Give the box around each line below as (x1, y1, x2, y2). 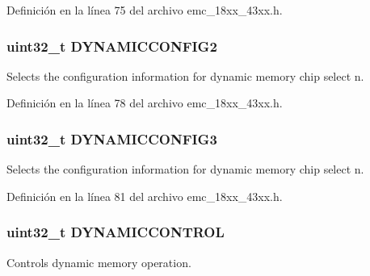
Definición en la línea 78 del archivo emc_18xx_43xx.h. (6, 94, 283, 111)
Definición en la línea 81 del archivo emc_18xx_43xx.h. (6, 187, 283, 204)
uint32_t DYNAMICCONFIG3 (6, 128, 217, 148)
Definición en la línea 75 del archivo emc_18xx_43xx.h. (6, 2, 283, 18)
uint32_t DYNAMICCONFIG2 (6, 36, 217, 56)
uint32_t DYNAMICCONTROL (6, 222, 225, 242)
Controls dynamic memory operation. (6, 253, 191, 270)
